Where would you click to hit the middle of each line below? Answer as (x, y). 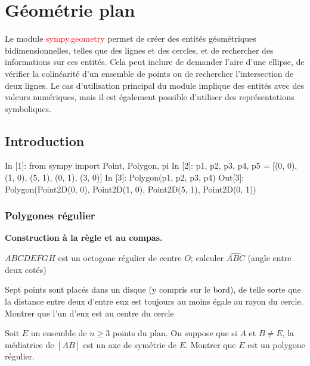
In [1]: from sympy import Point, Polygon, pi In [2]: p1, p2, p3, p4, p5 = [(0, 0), (151, 165)
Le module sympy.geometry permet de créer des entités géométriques (131, 38)
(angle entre (269, 258)
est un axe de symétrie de (130, 344)
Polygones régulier (50, 215)
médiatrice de (30, 344)
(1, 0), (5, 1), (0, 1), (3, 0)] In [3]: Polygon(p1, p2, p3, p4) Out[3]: (125, 177)
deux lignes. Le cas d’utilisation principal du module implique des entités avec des (154, 85)
